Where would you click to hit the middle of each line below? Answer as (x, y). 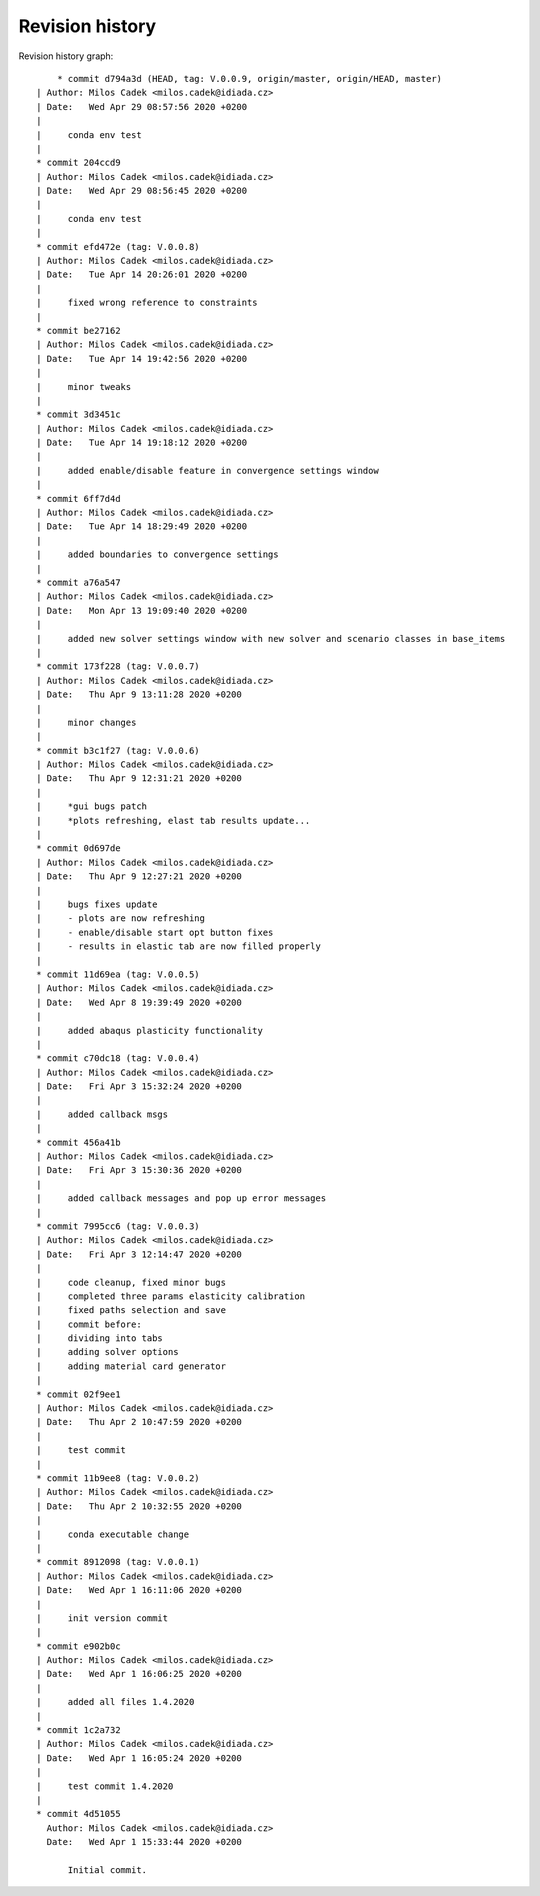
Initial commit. (107, 1869)
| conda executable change (113, 1534)
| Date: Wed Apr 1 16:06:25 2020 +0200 (139, 1674)
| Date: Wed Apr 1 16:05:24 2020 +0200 (139, 1758)
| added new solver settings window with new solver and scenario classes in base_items (271, 638)
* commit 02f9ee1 (78, 1394)
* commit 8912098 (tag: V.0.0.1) (118, 1562)
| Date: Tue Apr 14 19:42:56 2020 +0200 (142, 358)
